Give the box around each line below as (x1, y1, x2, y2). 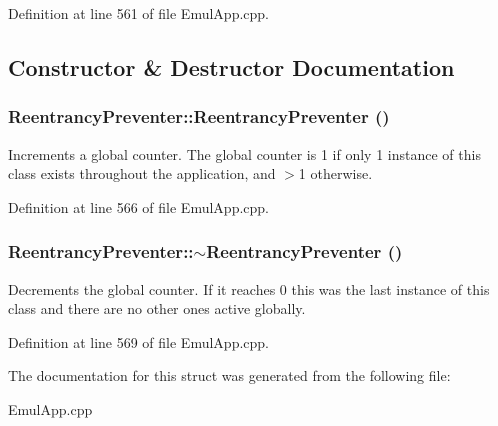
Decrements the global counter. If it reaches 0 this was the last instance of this (8, 278, 490, 299)
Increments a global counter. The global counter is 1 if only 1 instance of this (8, 143, 481, 164)
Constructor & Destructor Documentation (8, 51, 455, 82)
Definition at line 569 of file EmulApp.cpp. (8, 331, 269, 352)
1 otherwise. (298, 163, 373, 184)
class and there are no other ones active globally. (8, 298, 306, 319)
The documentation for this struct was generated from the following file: (8, 365, 451, 386)
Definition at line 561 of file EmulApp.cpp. (8, 3, 269, 23)
